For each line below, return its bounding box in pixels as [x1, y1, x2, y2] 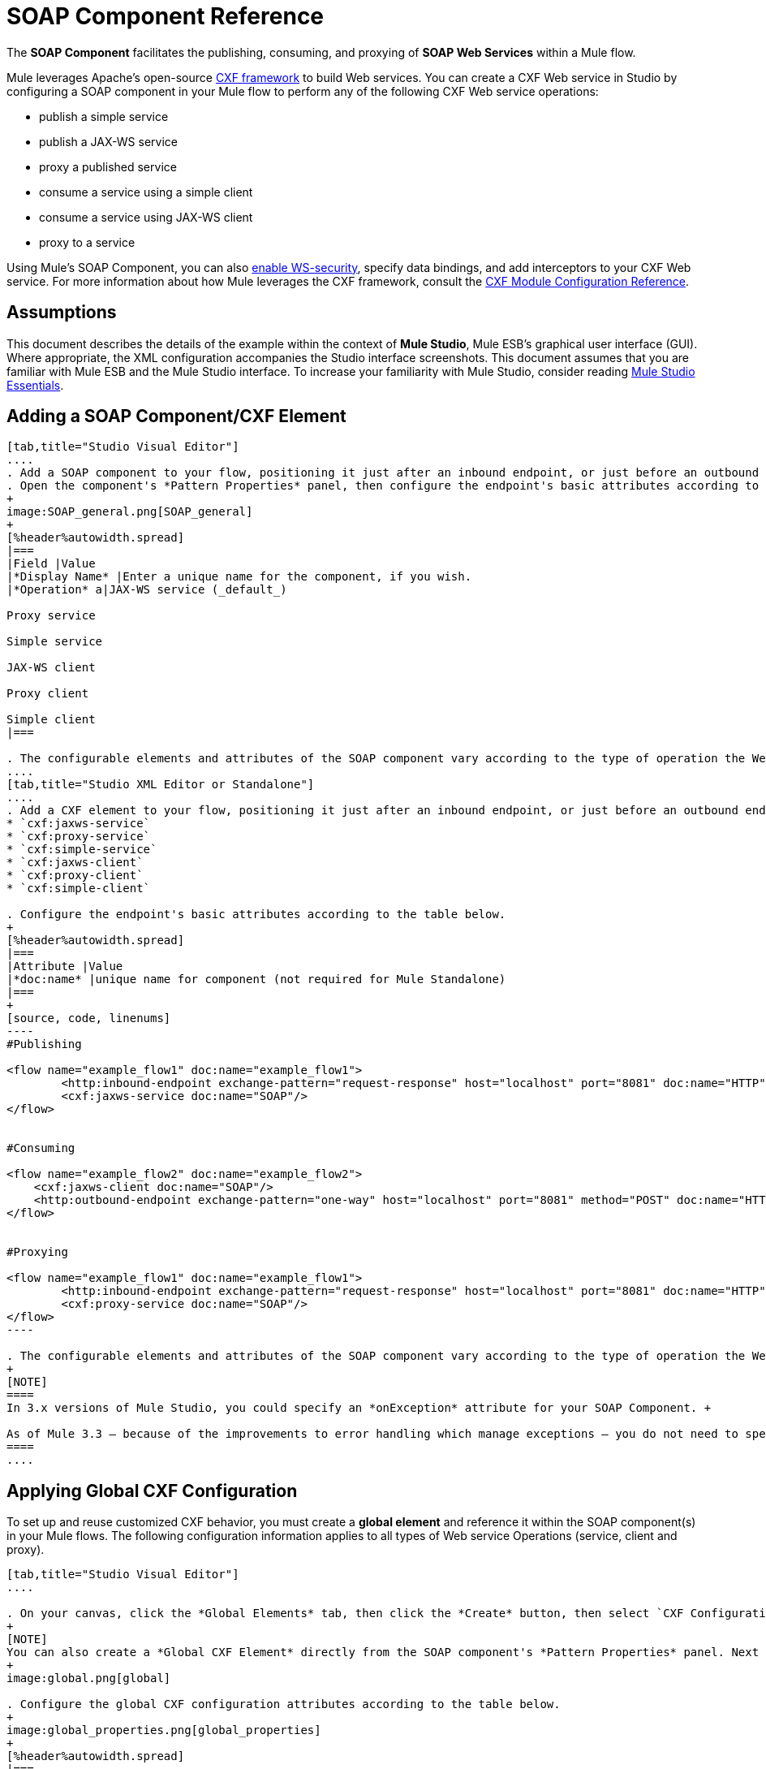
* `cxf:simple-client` [6, 882, 151, 895]
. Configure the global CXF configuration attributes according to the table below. [6, 1698, 561, 1711]
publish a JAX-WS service [39, 134, 178, 149]
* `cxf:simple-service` [6, 843, 157, 856]
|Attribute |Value [6, 960, 123, 973]
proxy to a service [39, 235, 136, 249]
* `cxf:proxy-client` [6, 869, 144, 882]
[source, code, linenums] [6, 1012, 171, 1025]
